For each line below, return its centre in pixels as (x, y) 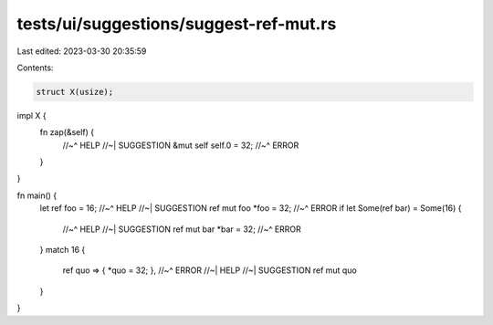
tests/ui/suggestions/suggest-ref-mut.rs (177, 24)
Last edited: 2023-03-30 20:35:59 (82, 51)
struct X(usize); (75, 92)
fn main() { (37, 195)
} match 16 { (63, 250)
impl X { (32, 115)
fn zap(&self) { (67, 132)
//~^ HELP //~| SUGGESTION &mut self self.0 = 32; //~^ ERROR (181, 145)
